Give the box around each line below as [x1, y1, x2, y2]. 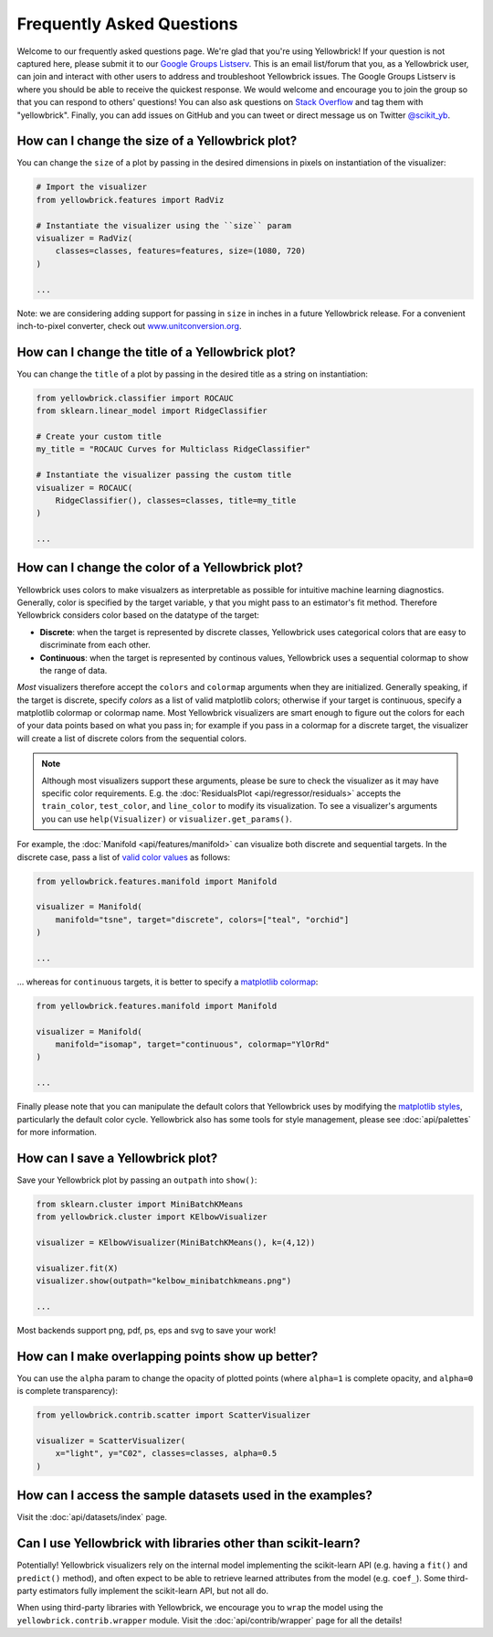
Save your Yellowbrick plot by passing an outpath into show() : [16, 1175, 257, 1185]
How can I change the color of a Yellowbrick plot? [16, 560, 303, 576]
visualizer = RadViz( [36, 233, 133, 243]
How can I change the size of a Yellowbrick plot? [16, 133, 298, 149]
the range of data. [39, 664, 108, 675]
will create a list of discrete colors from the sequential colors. [16, 732, 246, 744]
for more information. [16, 1127, 98, 1138]
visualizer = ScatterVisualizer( [36, 1436, 186, 1446]
